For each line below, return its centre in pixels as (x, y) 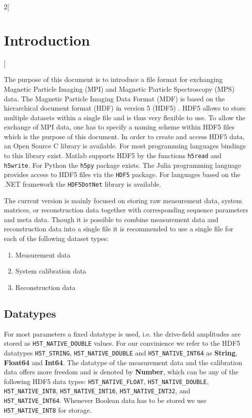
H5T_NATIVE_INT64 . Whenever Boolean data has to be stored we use (105, 400)
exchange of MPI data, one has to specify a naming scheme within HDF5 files (119, 127)
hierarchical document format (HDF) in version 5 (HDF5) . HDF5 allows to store (125, 108)
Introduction (47, 40)
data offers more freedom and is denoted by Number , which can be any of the (121, 372)
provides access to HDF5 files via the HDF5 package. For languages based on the (122, 174)
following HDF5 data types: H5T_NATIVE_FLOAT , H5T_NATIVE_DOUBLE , (106, 381)
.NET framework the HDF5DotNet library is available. (83, 184)
